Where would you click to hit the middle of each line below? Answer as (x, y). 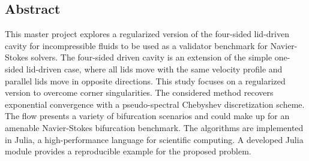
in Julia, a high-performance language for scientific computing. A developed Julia (154, 139)
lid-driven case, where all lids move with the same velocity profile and (154, 69)
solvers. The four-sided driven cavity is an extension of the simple (151, 57)
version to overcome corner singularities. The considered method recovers (139, 92)
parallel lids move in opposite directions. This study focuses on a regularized (145, 80)
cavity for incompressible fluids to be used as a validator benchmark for (136, 45)
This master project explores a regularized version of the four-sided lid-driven (147, 34)
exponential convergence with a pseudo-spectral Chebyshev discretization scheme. (155, 104)
